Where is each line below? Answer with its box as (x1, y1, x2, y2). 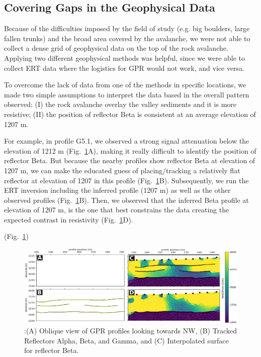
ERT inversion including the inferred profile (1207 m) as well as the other (4, 185, 231, 195)
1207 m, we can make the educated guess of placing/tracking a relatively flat (4, 165, 240, 175)
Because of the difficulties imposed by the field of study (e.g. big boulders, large (4, 23, 250, 34)
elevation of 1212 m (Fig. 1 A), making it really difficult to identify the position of (4, 145, 256, 156)
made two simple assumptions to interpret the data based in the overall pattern (4, 89, 249, 99)
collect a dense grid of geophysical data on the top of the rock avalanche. (4, 43, 228, 53)
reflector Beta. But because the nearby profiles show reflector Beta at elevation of (4, 155, 255, 166)
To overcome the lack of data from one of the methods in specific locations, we (4, 79, 246, 90)
